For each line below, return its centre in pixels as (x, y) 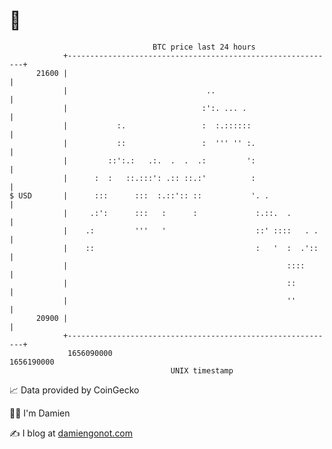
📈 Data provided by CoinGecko (74, 390)
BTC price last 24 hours (204, 47)
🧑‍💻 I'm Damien (40, 413)
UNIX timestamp (202, 370)
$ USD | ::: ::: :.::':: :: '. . (139, 195)
